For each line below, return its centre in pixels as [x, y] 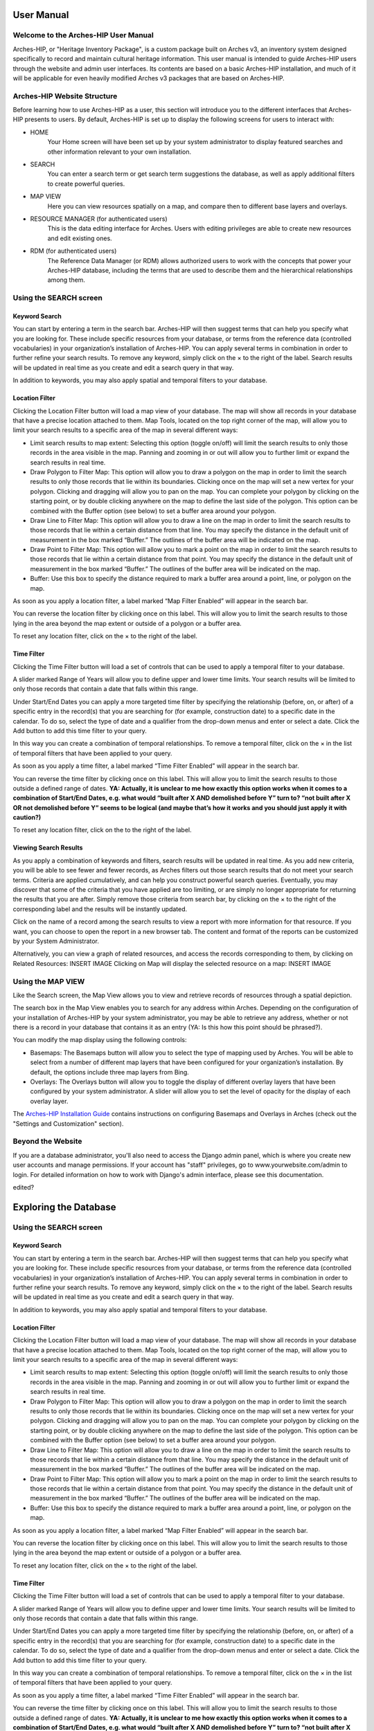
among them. [66, 280]
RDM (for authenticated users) [73, 251]
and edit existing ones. [80, 238]
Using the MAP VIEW [49, 981]
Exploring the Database [64, 1207]
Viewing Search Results [48, 847]
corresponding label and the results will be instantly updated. [100, 909]
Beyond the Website [47, 1141]
